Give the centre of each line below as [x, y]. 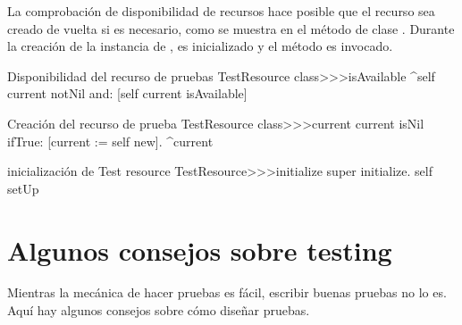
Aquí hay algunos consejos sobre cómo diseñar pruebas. [159, 310]
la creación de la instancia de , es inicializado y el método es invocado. [200, 46]
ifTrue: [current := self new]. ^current [110, 141]
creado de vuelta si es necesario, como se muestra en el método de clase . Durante [231, 28]
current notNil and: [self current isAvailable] [127, 93]
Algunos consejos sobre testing [200, 250]
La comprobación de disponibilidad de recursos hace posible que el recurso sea [221, 11]
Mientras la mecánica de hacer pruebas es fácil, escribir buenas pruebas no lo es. [227, 292]
